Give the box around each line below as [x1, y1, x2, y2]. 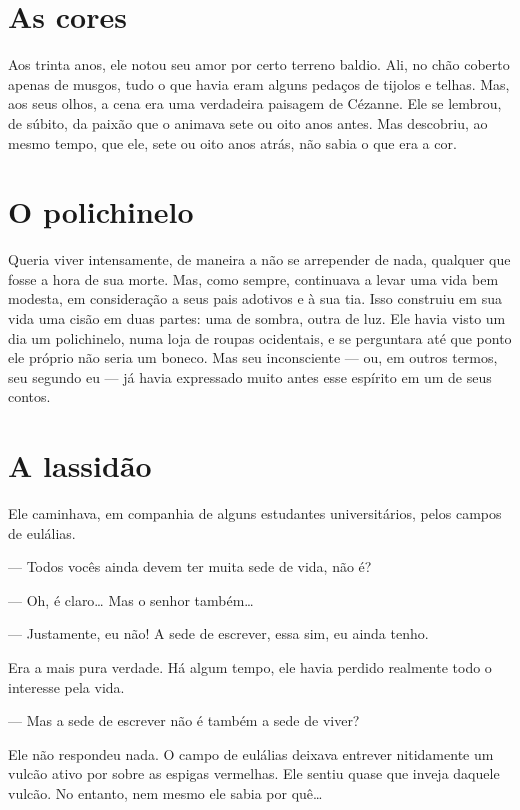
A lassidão [8, 445, 152, 486]
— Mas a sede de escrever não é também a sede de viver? [8, 710, 360, 731]
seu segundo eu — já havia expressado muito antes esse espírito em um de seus [8, 366, 492, 387]
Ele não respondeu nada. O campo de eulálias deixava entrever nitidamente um [8, 743, 494, 764]
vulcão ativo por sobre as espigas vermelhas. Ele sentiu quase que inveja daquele [8, 763, 500, 784]
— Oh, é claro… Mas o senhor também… [8, 589, 254, 610]
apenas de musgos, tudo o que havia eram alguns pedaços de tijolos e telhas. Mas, [8, 73, 510, 94]
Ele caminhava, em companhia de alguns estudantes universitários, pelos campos [8, 503, 502, 524]
